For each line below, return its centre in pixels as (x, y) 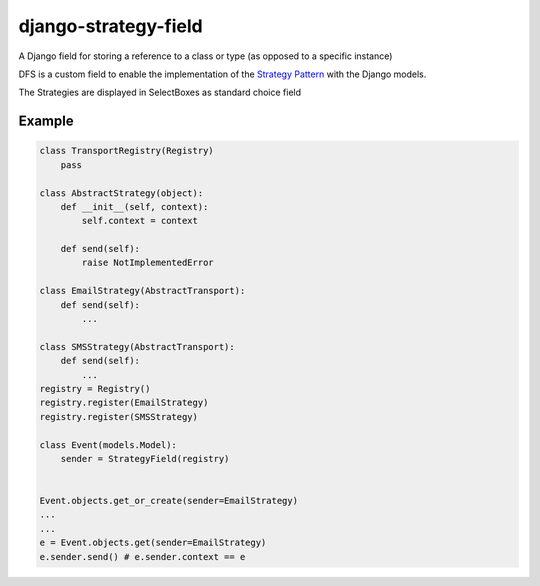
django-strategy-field (111, 26)
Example (46, 121)
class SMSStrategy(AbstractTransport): (137, 346)
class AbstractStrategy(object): (121, 193)
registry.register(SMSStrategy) (119, 416)
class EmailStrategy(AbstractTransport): (142, 291)
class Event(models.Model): (108, 444)
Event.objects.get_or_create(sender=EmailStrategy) (169, 501)
